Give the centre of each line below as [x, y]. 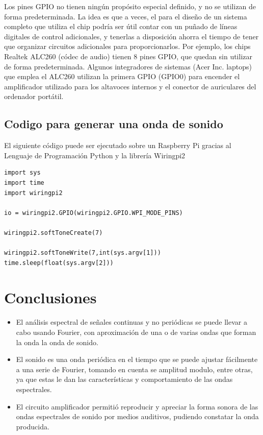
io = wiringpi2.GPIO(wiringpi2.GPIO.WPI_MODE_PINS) [94, 213]
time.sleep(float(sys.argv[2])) [59, 263]
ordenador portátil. [34, 96]
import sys [22, 173]
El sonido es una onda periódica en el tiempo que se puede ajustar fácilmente [137, 359]
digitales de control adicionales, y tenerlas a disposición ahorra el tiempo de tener [131, 36]
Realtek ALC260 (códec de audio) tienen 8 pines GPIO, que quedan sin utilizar [128, 56]
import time [24, 183]
